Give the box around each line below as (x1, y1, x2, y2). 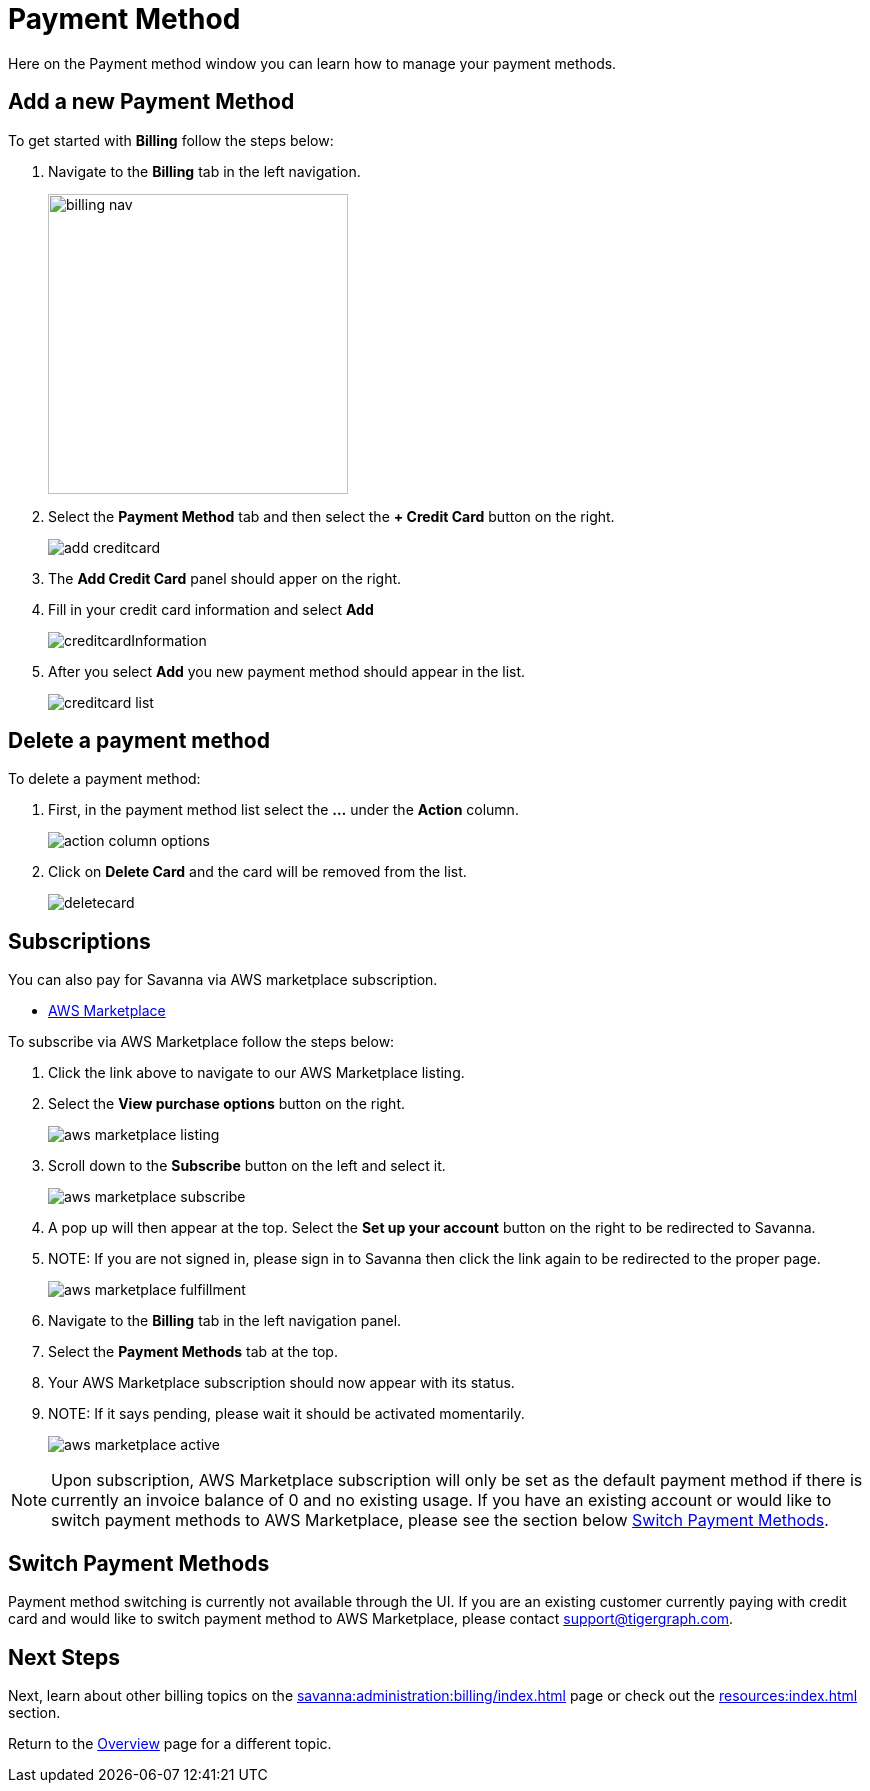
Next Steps (8, 1644, 120, 1670)
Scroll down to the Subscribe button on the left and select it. (48, 1157, 446, 1175)
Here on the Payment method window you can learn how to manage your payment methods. (8, 54, 617, 72)
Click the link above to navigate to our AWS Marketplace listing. (48, 1064, 465, 1082)
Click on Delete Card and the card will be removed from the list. (48, 863, 467, 881)
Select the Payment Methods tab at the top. (48, 1343, 338, 1361)
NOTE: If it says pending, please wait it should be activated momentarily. (48, 1405, 525, 1423)
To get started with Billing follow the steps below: (8, 131, 334, 149)
